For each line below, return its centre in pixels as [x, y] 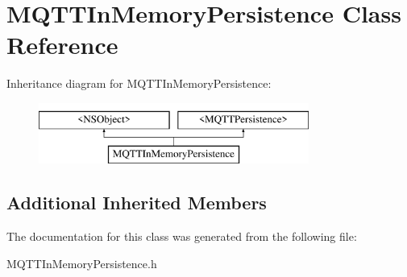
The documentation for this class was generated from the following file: [182, 236]
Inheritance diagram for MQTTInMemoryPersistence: [139, 83]
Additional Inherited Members [137, 203]
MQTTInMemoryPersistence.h [82, 263]
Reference [62, 45]
